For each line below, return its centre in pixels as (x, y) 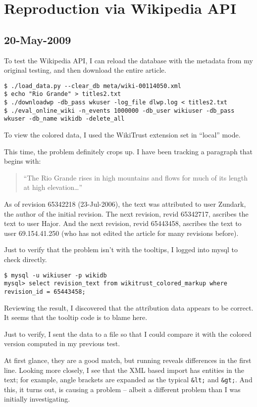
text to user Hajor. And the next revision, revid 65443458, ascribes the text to (123, 223)
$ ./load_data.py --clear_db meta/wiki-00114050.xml (93, 86)
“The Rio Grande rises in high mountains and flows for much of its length (136, 177)
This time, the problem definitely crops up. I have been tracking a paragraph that (128, 151)
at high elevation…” (53, 187)
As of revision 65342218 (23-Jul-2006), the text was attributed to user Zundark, (125, 204)
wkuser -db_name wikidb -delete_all (64, 119)
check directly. (26, 259)
